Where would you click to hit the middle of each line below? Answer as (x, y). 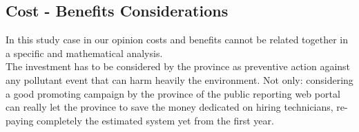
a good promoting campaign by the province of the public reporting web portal (173, 93)
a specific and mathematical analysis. (84, 53)
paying (20, 120)
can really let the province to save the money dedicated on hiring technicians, (169, 107)
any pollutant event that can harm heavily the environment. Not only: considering (179, 79)
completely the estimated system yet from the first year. (155, 120)
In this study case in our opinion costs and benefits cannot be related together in (177, 40)
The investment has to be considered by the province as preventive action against (178, 66)
